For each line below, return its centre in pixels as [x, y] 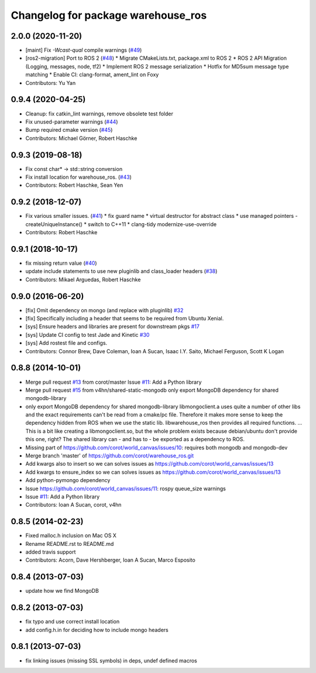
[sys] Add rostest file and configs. [66, 343]
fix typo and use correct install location [73, 621]
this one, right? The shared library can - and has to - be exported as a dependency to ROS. [135, 439]
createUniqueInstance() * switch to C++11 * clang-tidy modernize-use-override [121, 224]
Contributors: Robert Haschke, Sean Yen [74, 185]
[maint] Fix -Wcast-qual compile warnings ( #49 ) [84, 50]
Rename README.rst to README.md [70, 544]
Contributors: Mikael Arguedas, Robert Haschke [83, 279]
